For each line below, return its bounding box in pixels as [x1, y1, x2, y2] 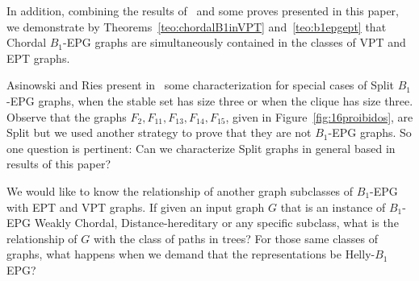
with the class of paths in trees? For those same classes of [93, 229, 379, 246]
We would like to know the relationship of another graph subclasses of [6, 182, 354, 199]
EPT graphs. [6, 49, 70, 66]
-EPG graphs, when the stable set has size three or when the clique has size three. [6, 92, 413, 109]
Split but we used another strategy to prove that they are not [6, 124, 312, 141]
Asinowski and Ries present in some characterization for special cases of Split [6, 76, 395, 93]
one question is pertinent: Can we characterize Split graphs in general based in [6, 139, 396, 156]
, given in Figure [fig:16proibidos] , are [225, 108, 413, 125]
